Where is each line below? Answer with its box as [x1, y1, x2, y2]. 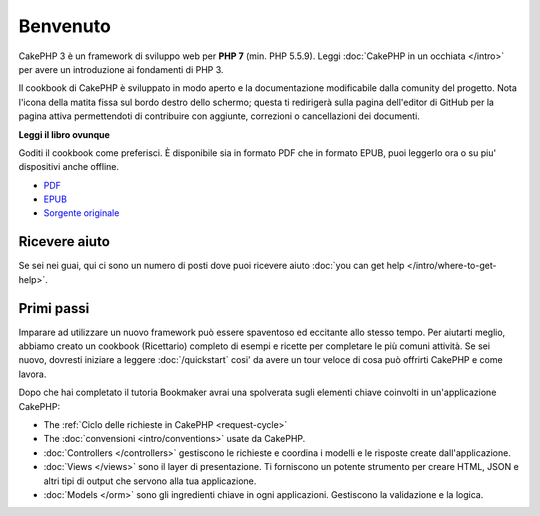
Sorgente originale [43, 207, 120, 219]
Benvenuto [18, 15, 112, 37]
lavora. [18, 368, 47, 380]
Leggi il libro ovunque [18, 128, 110, 140]
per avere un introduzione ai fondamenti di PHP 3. [18, 63, 224, 75]
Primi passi [18, 300, 90, 317]
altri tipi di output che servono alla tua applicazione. [43, 475, 257, 487]
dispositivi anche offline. [18, 161, 120, 173]
